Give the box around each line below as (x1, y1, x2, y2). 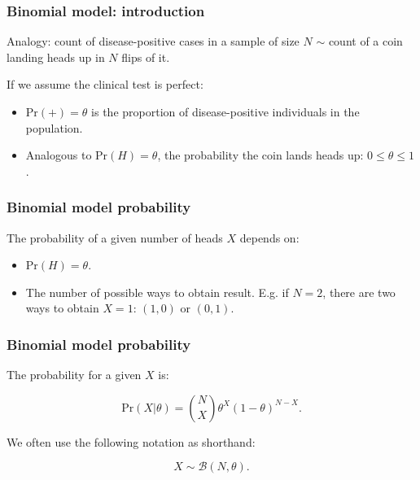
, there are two (322, 283, 396, 300)
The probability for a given (7, 366, 142, 383)
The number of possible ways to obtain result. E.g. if (25, 283, 289, 300)
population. (25, 119, 83, 136)
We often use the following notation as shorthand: (7, 433, 256, 450)
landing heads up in (7, 48, 105, 65)
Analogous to (25, 146, 92, 164)
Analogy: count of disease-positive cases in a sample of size (7, 33, 300, 50)
